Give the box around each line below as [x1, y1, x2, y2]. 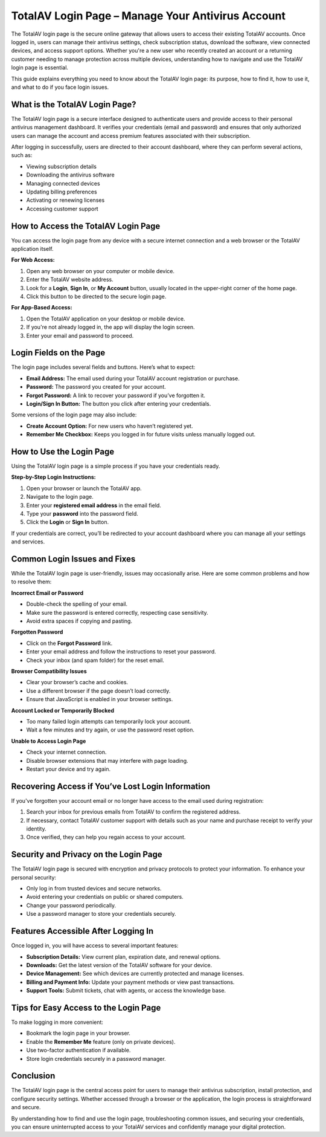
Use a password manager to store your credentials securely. [26, 910, 176, 918]
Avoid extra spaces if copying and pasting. [26, 617, 133, 625]
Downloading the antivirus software [26, 171, 115, 178]
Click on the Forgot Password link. [26, 640, 113, 647]
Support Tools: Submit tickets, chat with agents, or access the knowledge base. [26, 987, 226, 994]
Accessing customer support [26, 205, 99, 212]
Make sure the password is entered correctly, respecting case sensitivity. [26, 609, 208, 616]
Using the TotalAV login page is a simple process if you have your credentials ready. [11, 462, 220, 470]
